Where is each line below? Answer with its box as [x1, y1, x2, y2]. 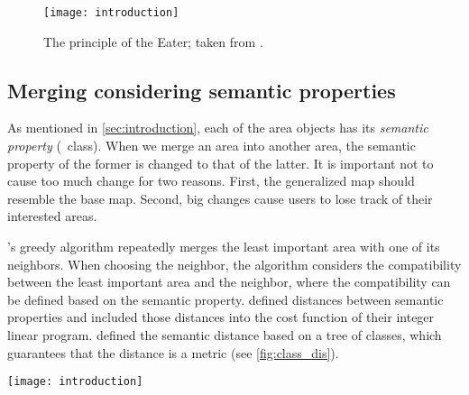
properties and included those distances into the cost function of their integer [7, 308, 435, 326]
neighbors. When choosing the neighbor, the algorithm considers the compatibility [7, 254, 462, 273]
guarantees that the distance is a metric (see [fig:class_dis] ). [7, 343, 339, 362]
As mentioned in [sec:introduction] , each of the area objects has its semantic [7, 118, 428, 137]
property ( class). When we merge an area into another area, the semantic [7, 136, 416, 155]
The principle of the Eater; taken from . [43, 32, 263, 51]
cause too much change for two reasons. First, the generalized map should [7, 171, 415, 190]
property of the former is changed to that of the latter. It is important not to [7, 153, 434, 172]
